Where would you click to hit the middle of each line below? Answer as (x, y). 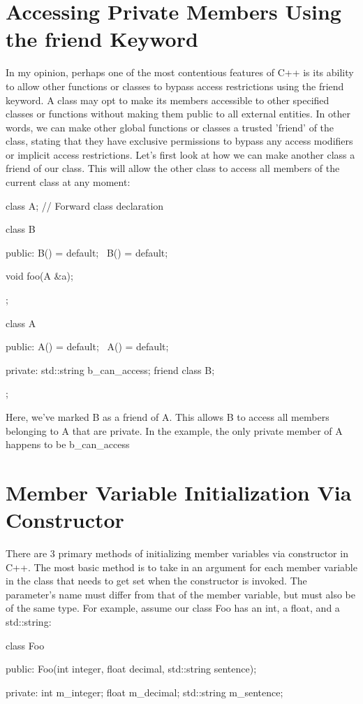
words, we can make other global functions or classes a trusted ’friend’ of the (170, 127)
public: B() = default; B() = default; (87, 252)
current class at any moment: (68, 182)
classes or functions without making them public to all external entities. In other (178, 114)
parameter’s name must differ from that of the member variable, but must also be (181, 594)
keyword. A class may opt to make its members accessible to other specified (168, 100)
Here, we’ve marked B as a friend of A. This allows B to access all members (168, 417)
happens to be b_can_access (68, 444)
